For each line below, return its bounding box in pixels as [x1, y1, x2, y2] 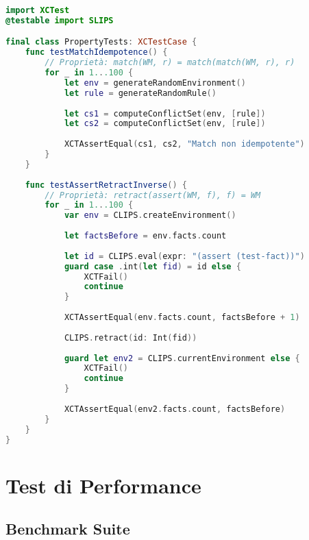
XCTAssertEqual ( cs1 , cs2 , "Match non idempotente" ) [64, 139, 305, 149]
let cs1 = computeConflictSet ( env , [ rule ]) [64, 108, 266, 119]
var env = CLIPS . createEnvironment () [64, 210, 236, 221]
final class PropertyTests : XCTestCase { [5, 37, 197, 47]
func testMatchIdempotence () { [25, 47, 168, 58]
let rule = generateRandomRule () [64, 88, 217, 98]
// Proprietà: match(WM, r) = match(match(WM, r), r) [45, 58, 295, 68]
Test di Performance [5, 471, 201, 499]
